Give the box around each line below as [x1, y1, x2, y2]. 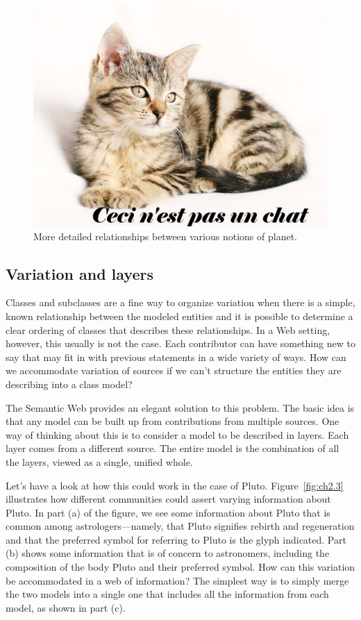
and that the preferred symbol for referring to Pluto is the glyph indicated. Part [6, 532, 346, 546]
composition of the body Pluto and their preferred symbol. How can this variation [6, 560, 355, 574]
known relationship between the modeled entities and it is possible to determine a [6, 308, 353, 323]
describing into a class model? [6, 376, 133, 391]
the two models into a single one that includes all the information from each [6, 587, 329, 601]
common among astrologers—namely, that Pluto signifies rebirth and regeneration [6, 519, 355, 533]
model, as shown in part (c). [6, 600, 126, 614]
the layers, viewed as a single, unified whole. [6, 454, 193, 469]
